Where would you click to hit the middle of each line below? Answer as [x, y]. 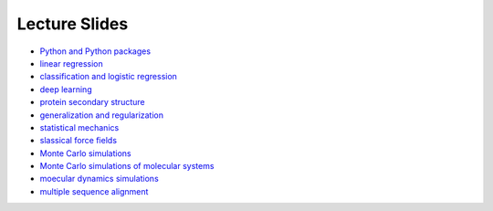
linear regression [72, 63]
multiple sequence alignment [94, 191]
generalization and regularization [102, 115]
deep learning [66, 89]
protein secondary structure [92, 102]
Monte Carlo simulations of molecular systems [127, 166]
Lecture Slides [73, 24]
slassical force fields [79, 141]
